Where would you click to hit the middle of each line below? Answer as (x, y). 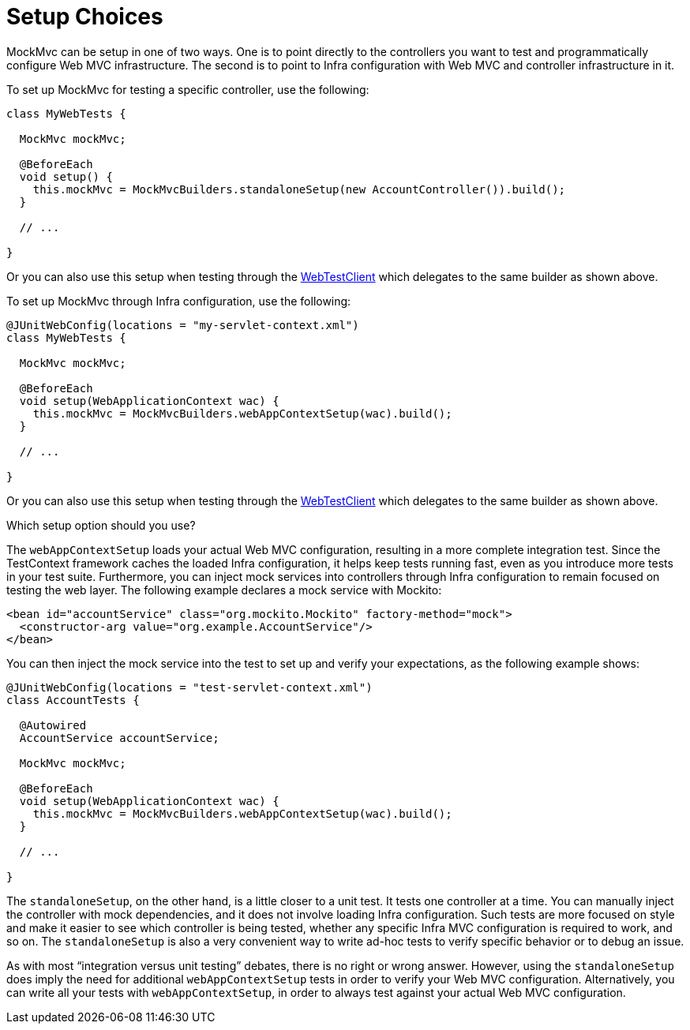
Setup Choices (85, 17)
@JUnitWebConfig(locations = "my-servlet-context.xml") (183, 325)
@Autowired (53, 725)
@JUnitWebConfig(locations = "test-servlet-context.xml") (189, 687)
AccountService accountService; (119, 738)
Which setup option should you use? (101, 525)
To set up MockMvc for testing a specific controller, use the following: (188, 89)
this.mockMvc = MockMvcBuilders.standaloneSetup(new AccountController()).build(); (299, 189)
